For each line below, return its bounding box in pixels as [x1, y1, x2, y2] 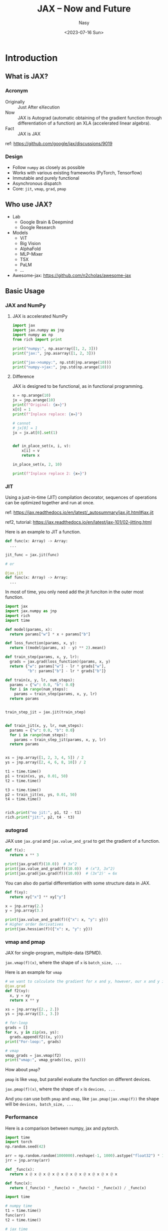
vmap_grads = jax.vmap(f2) [5, 1053, 61, 1058]
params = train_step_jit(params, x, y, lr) [14, 737, 106, 742]
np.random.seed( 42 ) [5, 1144, 46, 1149]
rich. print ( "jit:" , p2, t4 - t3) [5, 815, 75, 820]
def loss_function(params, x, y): [5, 641, 77, 646]
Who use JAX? [5, 200, 52, 209]
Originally [5, 98, 25, 104]
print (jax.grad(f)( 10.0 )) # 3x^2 [5, 862, 77, 867]
